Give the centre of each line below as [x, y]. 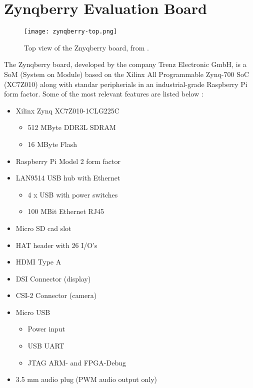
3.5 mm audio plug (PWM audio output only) [86, 379]
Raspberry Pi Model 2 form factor [68, 161]
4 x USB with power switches [73, 194]
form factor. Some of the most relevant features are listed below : [104, 94]
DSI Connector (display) [53, 278]
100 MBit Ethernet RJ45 [66, 211]
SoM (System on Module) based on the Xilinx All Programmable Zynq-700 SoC [127, 74]
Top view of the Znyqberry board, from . [86, 47]
